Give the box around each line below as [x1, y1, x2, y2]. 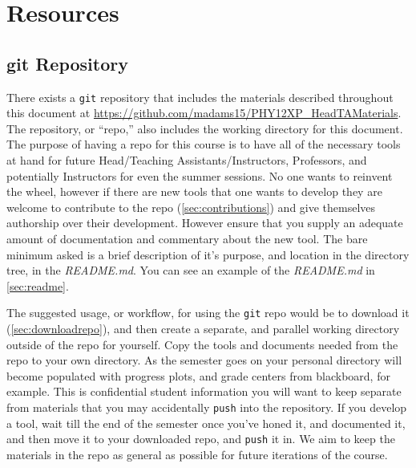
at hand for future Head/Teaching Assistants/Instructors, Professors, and [6, 152, 367, 169]
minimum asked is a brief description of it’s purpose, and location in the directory [6, 246, 410, 262]
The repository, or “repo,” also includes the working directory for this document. [6, 120, 403, 136]
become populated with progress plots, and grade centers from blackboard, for [6, 367, 390, 384]
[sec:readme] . [6, 277, 69, 294]
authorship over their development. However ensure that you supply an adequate [6, 214, 403, 231]
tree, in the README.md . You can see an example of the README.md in [6, 262, 375, 279]
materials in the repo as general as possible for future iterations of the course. [6, 446, 388, 462]
